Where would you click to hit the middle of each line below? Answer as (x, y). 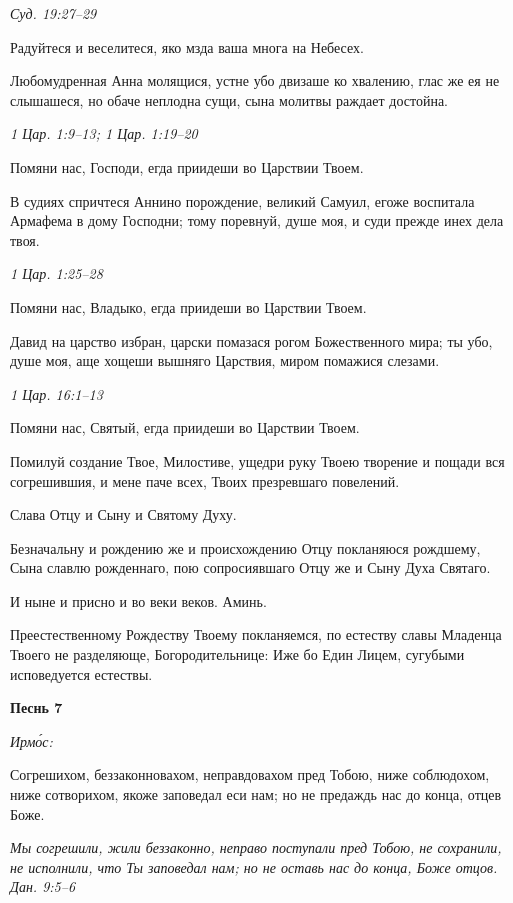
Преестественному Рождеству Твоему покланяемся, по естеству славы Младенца (256, 634)
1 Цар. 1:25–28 (56, 273)
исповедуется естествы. (81, 673)
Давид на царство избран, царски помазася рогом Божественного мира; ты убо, (251, 340)
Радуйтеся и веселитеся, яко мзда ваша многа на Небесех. (187, 46)
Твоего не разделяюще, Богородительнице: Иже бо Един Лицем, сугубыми (237, 654)
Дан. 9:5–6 (43, 886)
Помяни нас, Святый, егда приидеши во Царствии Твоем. (185, 427)
